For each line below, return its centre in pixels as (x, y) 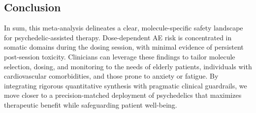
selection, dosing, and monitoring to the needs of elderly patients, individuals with (128, 66)
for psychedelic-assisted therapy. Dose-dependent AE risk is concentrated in (118, 37)
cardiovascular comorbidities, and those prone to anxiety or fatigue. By (111, 76)
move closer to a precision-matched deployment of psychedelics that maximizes (123, 95)
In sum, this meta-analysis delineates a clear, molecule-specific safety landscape (124, 28)
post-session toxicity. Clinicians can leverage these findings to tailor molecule (120, 56)
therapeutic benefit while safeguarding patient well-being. (91, 104)
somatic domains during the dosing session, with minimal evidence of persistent (124, 47)
